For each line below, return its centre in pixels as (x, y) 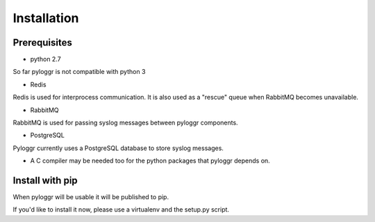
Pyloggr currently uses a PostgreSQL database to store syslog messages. (118, 148)
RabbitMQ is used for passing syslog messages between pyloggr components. (126, 123)
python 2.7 (46, 59)
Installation (46, 18)
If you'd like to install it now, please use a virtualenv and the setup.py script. (121, 210)
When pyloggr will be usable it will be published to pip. (91, 197)
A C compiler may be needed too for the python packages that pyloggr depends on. (150, 161)
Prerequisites (42, 43)
